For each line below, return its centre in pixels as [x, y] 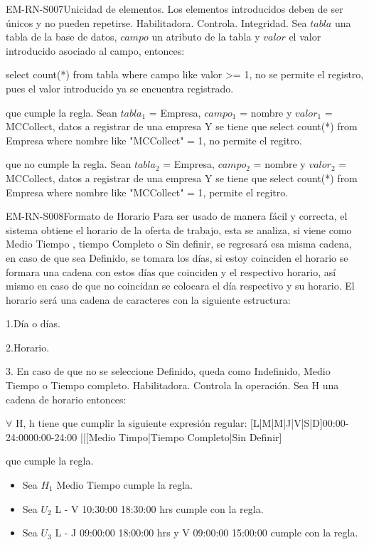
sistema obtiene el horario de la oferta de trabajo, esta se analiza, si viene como [179, 229]
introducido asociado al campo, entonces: [95, 50]
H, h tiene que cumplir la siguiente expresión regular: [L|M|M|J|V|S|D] [169, 423]
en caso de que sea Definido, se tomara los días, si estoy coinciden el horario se [177, 257]
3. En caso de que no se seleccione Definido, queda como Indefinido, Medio [168, 371]
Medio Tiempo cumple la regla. [124, 485]
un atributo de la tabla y [206, 37]
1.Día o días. [33, 323]
